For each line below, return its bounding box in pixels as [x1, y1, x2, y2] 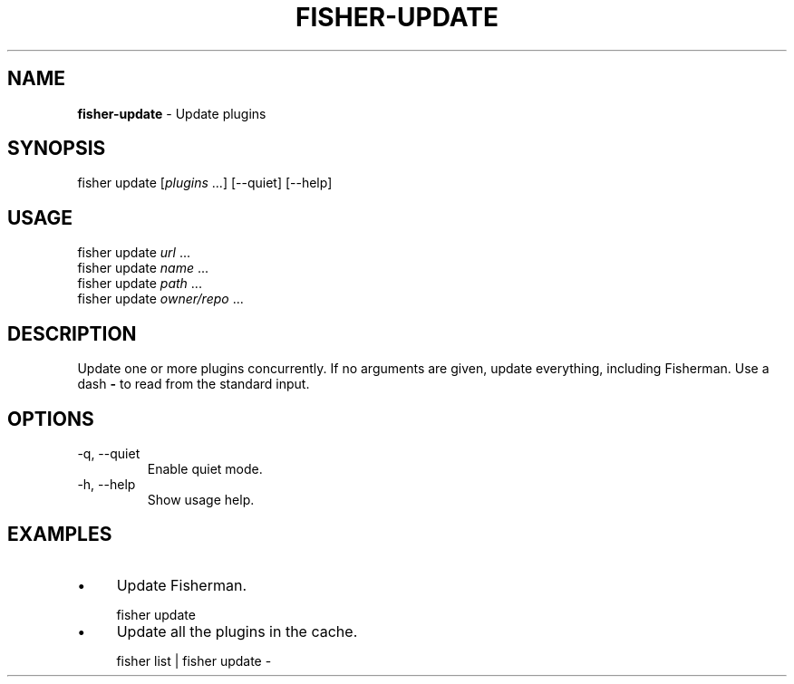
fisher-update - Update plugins [77, 105, 266, 121]
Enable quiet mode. [147, 460, 263, 477]
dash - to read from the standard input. [77, 376, 310, 392]
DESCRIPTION [7, 322, 137, 345]
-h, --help [77, 476, 136, 492]
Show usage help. [147, 491, 255, 507]
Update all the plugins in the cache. [116, 621, 358, 641]
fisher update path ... [77, 275, 202, 292]
